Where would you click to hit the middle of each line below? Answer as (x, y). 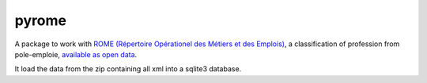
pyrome (41, 20)
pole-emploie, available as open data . (76, 54)
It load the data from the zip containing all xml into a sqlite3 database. (128, 69)
